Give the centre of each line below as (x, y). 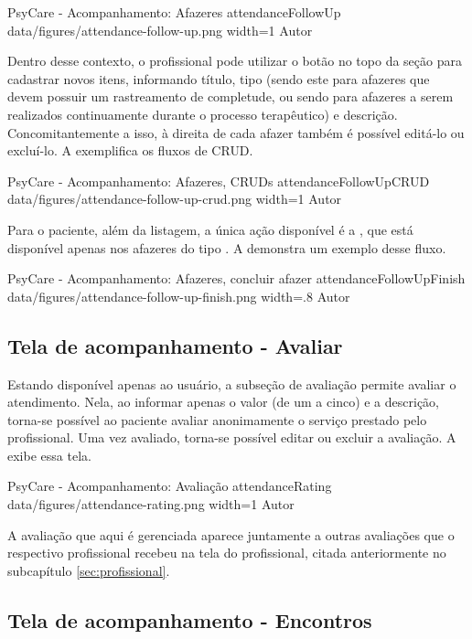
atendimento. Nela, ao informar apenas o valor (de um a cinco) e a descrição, (223, 402)
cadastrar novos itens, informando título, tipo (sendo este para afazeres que (219, 78)
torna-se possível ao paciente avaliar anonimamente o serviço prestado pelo (217, 419)
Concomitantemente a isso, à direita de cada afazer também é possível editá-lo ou (236, 132)
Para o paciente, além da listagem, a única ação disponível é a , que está (210, 229)
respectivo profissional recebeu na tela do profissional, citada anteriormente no (227, 553)
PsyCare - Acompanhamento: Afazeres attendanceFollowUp (174, 12)
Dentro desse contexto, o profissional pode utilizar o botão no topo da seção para (235, 61)
